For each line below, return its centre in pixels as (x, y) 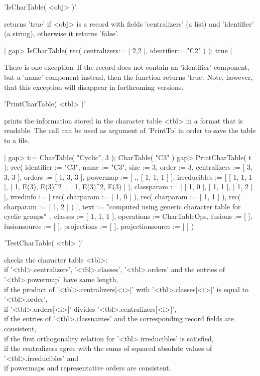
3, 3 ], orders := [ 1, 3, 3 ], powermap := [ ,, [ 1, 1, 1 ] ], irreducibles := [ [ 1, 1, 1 (128, 176)
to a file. (17, 140)
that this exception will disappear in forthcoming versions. (94, 87)
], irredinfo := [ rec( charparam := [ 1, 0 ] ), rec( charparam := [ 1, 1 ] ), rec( (122, 196)
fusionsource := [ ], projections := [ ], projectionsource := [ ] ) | (101, 226)
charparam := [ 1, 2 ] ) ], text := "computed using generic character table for (122, 206)
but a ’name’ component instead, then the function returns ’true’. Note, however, (128, 77)
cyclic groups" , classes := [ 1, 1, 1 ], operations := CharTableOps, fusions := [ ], (128, 216)
